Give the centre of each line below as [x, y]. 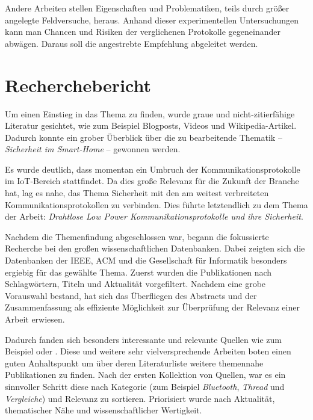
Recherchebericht [78, 85]
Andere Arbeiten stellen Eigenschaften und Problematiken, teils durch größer [147, 8]
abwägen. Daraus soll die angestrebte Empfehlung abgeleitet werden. [132, 43]
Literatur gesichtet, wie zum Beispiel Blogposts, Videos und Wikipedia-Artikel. [151, 125]
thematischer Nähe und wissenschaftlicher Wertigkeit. [104, 410]
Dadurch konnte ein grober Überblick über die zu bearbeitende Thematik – [144, 137]
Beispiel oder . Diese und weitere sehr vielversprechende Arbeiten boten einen [148, 351]
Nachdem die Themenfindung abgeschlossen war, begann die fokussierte [137, 236]
